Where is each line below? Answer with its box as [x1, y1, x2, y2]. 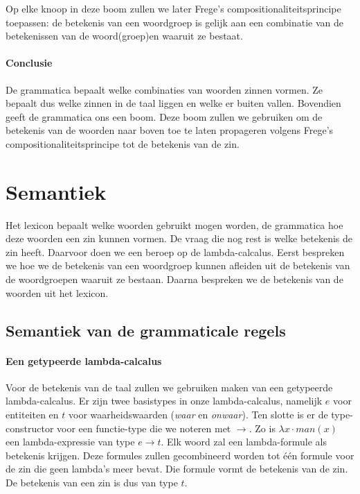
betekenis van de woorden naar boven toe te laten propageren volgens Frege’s [6, 123, 334, 137]
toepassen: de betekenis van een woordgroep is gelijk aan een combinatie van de [6, 15, 344, 29]
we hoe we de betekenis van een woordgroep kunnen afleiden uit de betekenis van [6, 258, 350, 273]
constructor [6, 420, 54, 435]
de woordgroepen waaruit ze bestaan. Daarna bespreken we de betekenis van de [6, 272, 343, 287]
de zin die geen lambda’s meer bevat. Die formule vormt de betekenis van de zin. [6, 461, 348, 476]
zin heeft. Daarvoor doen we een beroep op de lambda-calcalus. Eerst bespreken [6, 244, 345, 259]
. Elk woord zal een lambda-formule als [161, 434, 327, 449]
